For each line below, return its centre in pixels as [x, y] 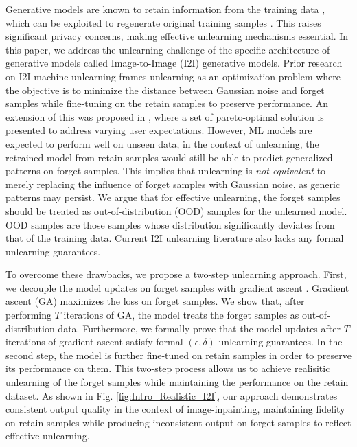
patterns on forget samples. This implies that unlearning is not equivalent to [166, 171]
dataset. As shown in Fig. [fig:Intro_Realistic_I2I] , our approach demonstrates [172, 395]
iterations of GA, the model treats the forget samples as [181, 315]
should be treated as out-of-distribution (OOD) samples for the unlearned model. [176, 210]
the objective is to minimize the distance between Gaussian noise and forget [165, 90]
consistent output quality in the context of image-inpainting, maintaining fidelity [175, 409]
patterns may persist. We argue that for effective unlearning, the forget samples [173, 197]
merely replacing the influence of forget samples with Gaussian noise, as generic [173, 184]
